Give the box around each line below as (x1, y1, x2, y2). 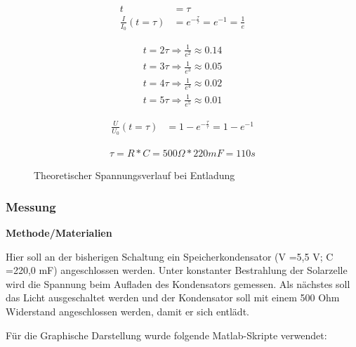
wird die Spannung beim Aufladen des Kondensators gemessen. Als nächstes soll (6, 276, 350, 291)
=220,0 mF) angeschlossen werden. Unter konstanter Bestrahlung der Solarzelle (6, 263, 348, 277)
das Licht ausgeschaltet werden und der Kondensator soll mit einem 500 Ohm (6, 290, 340, 305)
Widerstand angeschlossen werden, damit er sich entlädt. (6, 304, 249, 318)
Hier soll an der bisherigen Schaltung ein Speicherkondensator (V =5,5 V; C (6, 249, 334, 263)
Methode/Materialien (6, 225, 112, 240)
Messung (6, 197, 56, 215)
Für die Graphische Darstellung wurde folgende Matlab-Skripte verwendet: (6, 327, 327, 342)
